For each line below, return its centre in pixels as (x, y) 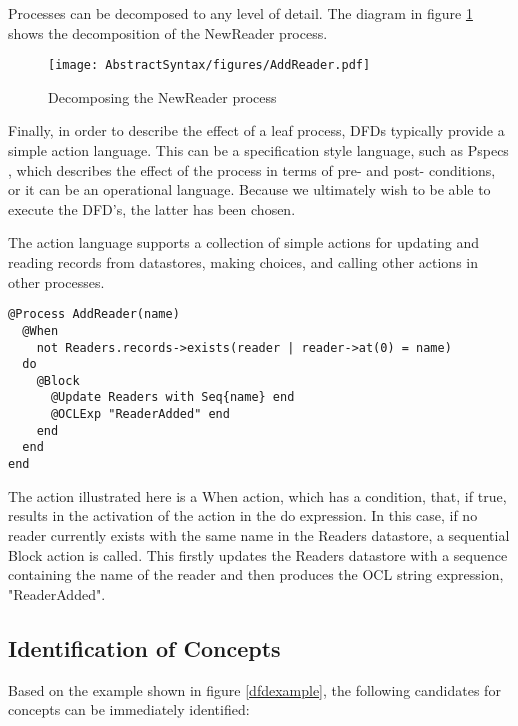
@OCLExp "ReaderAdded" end (140, 414)
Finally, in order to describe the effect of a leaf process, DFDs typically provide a (256, 130)
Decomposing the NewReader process (162, 96)
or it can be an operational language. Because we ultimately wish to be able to (249, 189)
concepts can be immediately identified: (129, 709)
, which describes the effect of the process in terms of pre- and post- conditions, (252, 169)
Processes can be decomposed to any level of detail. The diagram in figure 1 (240, 13)
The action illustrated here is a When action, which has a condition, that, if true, (257, 495)
